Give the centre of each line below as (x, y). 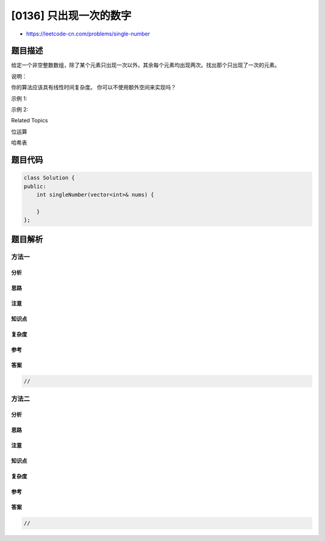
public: (35, 186)
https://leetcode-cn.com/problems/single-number (88, 34)
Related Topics (29, 120)
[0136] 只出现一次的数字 (71, 16)
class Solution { (49, 178)
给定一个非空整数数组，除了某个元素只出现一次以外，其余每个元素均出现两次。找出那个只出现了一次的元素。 (145, 65)
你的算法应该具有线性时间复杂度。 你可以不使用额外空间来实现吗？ (94, 87)
